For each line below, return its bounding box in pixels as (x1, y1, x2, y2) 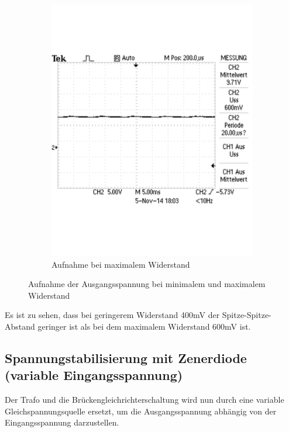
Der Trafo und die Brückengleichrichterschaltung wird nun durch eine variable (5, 393, 284, 406)
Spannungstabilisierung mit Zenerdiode (5, 349, 247, 367)
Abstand (5, 320, 35, 333)
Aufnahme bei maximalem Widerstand (51, 258, 190, 270)
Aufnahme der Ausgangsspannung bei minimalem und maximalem (28, 278, 266, 290)
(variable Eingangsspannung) (5, 366, 183, 384)
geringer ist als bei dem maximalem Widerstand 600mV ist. (37, 320, 251, 333)
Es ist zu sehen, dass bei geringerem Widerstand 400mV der (5, 309, 220, 321)
